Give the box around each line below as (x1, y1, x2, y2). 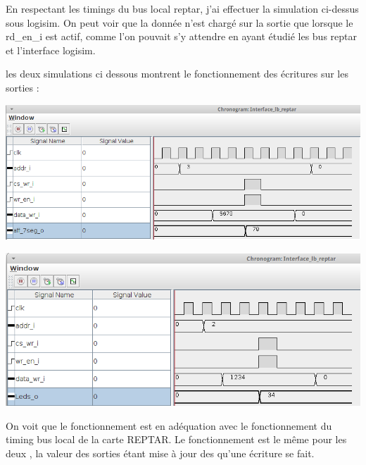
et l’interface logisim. (6, 42, 96, 57)
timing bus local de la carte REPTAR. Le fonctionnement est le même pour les (6, 432, 347, 447)
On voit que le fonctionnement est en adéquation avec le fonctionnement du (6, 418, 332, 433)
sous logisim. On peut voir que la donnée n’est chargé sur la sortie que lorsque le (6, 15, 353, 30)
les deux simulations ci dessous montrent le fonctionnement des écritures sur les (6, 66, 348, 81)
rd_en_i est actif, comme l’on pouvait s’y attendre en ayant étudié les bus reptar (6, 29, 357, 44)
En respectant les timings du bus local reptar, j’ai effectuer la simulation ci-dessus (6, 1, 359, 15)
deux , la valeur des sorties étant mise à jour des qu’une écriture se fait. (6, 445, 315, 460)
